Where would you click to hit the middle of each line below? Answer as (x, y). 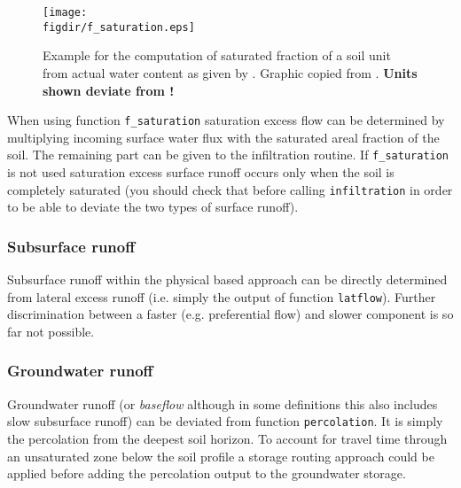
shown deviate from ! (109, 90)
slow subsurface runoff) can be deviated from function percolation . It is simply (225, 421)
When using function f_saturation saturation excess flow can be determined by (226, 120)
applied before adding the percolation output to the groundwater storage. (207, 473)
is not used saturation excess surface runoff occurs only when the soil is (201, 172)
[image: (65, 12)
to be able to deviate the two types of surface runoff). (153, 207)
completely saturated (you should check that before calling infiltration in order (230, 189)
